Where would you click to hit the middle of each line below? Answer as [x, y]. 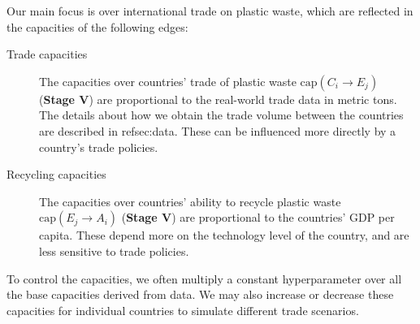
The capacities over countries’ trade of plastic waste [168, 81]
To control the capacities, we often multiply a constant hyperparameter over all [204, 278]
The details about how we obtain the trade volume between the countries [221, 115]
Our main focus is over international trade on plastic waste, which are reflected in [210, 11]
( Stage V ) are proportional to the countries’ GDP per [258, 217]
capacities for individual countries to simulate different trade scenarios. [183, 310]
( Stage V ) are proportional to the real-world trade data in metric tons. [218, 99]
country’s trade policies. [99, 147]
